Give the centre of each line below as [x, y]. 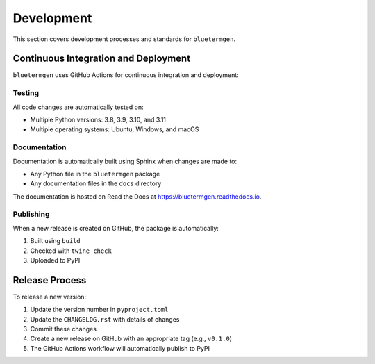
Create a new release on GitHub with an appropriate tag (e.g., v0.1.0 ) [131, 339]
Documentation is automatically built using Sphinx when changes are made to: [125, 161]
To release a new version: [50, 297]
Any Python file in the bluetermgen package [95, 174]
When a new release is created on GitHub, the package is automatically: [116, 228]
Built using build [55, 241]
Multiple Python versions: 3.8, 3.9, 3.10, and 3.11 [98, 119]
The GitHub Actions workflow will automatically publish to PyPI [120, 348]
